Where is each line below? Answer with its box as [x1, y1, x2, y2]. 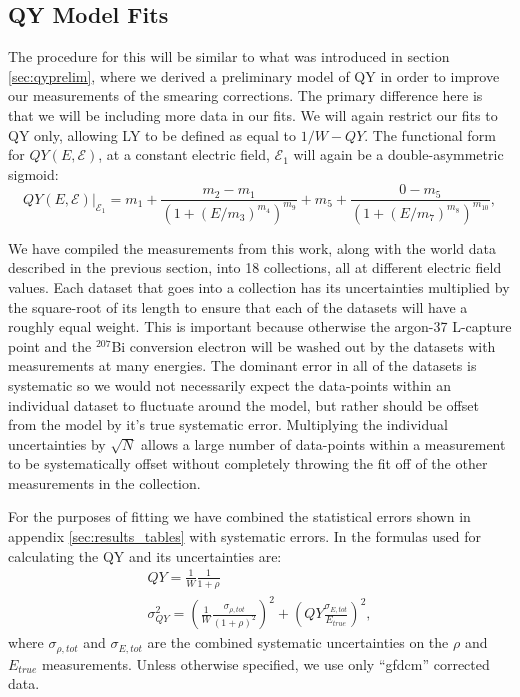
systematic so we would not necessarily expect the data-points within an [8, 374, 452, 395]
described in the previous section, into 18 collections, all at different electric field [8, 257, 502, 278]
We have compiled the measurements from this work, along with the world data [8, 237, 497, 258]
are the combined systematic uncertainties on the [147, 632, 449, 653]
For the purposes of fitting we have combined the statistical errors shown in [8, 506, 471, 527]
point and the [8, 335, 92, 356]
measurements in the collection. [8, 472, 201, 493]
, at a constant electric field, [98, 144, 270, 165]
